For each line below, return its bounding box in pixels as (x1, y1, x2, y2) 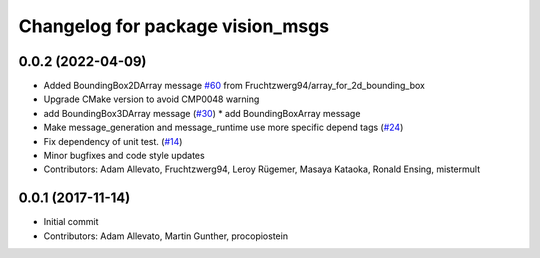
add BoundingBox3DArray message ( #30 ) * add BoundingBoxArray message (43, 107, 361, 119)
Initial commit (43, 216, 99, 228)
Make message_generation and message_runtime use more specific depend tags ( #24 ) (43, 121, 404, 134)
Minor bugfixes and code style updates (43, 150, 205, 162)
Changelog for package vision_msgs (18, 15, 330, 37)
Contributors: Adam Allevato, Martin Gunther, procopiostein (43, 230, 289, 242)
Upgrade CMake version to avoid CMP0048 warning (43, 93, 260, 105)
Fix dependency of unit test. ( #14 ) (43, 135, 183, 147)
